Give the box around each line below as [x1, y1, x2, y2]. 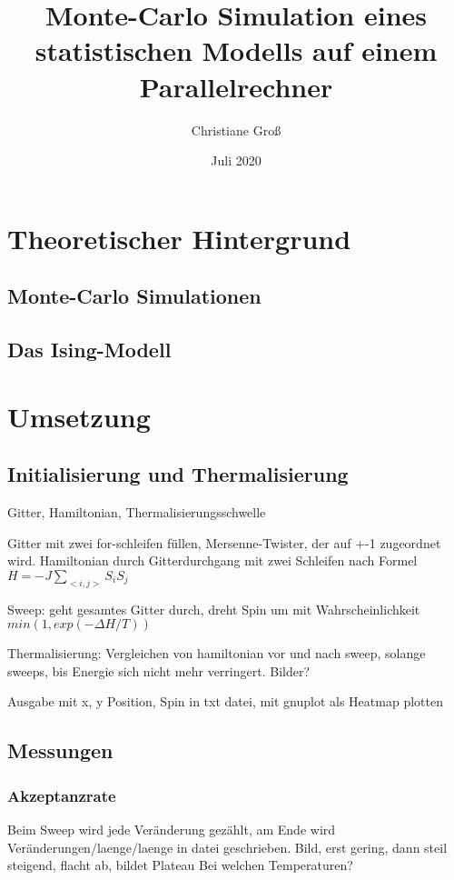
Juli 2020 [211, 151, 262, 170]
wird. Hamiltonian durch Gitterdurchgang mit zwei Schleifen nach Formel [7, 551, 418, 570]
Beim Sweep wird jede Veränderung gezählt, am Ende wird [7, 819, 336, 838]
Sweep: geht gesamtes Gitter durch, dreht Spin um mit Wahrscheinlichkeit [7, 599, 420, 618]
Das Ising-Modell [7, 335, 172, 364]
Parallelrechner [139, 67, 333, 105]
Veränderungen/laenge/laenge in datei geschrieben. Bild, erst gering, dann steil [7, 837, 448, 856]
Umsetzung [7, 397, 151, 435]
